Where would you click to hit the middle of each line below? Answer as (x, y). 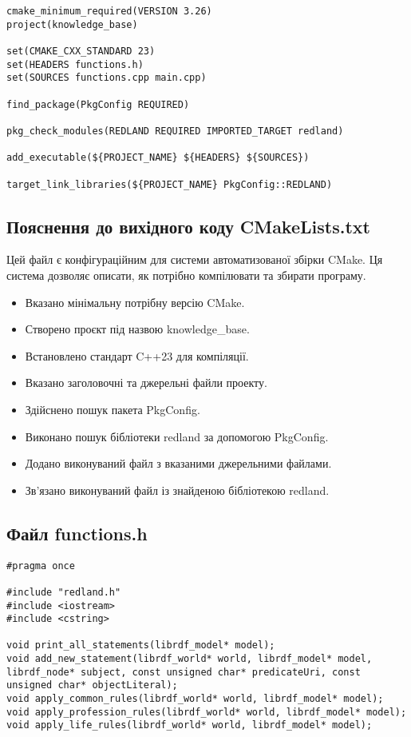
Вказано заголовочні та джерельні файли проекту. (146, 382)
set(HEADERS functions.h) (75, 64)
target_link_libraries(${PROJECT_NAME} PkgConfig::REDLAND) (170, 184)
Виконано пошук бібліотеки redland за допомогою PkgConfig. (177, 436)
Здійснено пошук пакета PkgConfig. (113, 409)
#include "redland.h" (64, 592)
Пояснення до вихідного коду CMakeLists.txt (188, 226)
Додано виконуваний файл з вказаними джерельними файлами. (178, 463)
